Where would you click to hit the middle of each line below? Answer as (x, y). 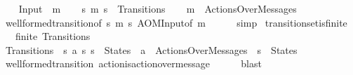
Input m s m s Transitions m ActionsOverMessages (158, 8)
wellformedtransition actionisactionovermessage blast (133, 63)
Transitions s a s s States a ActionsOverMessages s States (151, 49)
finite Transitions (53, 36)
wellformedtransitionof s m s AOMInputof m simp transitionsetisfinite (176, 22)
